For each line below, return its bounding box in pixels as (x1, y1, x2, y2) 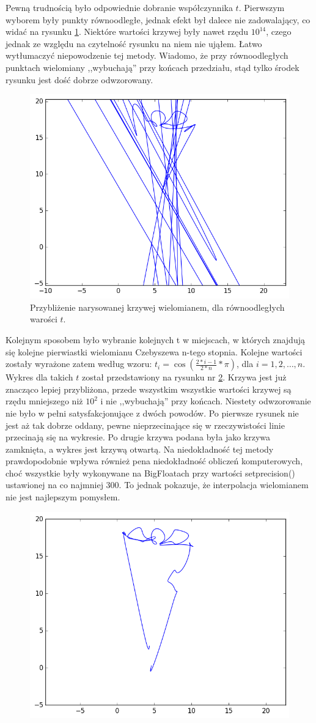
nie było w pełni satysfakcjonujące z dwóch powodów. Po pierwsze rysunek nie (6, 406, 299, 419)
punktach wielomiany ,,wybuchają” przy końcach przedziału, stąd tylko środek (6, 61, 299, 73)
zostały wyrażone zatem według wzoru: (6, 357, 152, 370)
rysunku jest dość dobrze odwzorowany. (6, 73, 153, 86)
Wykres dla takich (6, 371, 73, 384)
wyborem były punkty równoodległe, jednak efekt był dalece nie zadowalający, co (6, 13, 310, 26)
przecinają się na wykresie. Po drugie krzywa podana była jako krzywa (6, 431, 271, 443)
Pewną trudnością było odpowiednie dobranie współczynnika (6, 1, 233, 13)
